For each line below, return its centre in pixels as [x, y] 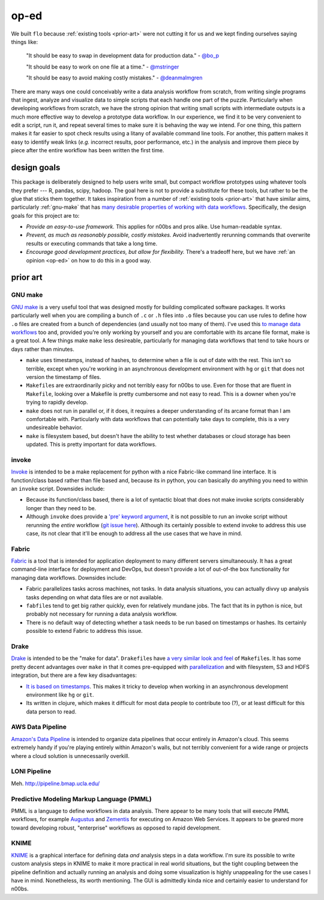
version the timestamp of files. [64, 377]
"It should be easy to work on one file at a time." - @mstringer [103, 67]
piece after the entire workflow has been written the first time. [88, 150]
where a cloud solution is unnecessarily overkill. [70, 756]
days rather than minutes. [43, 349]
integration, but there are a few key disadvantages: [74, 675]
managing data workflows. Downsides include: [69, 578]
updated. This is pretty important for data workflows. [91, 445]
